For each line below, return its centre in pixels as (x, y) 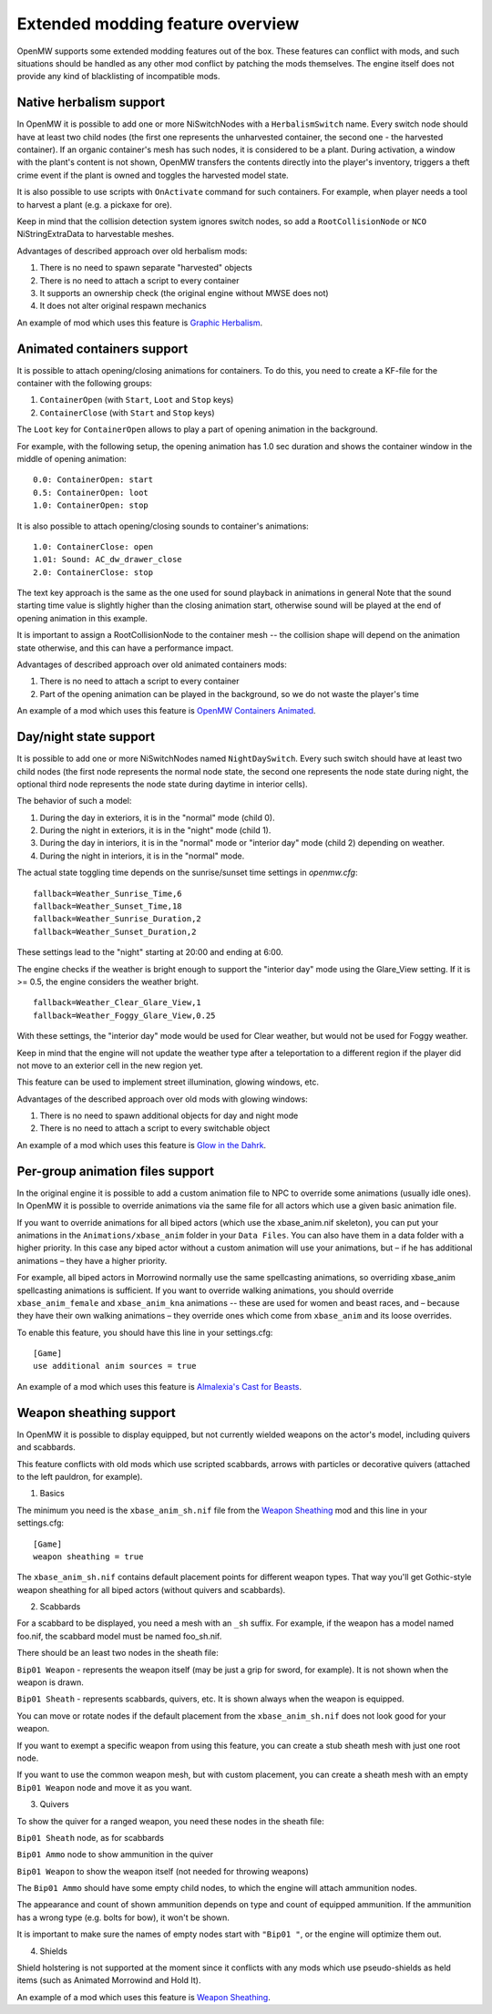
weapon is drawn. (50, 1682)
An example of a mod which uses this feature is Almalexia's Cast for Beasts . (159, 1386)
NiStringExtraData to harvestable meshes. (96, 234)
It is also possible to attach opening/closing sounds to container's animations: (163, 526)
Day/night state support (86, 737)
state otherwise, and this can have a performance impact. (125, 648)
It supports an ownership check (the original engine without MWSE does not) (184, 293)
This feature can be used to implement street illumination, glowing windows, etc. (168, 1082)
